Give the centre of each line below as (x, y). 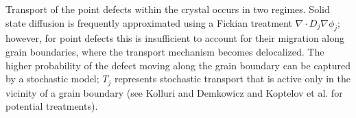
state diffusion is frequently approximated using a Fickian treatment (149, 22)
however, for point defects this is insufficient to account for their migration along (175, 38)
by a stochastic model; (52, 79)
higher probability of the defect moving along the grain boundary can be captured (178, 65)
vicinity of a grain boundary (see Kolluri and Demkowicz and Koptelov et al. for (174, 92)
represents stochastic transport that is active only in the (232, 79)
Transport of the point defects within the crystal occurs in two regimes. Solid (168, 9)
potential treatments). (52, 106)
